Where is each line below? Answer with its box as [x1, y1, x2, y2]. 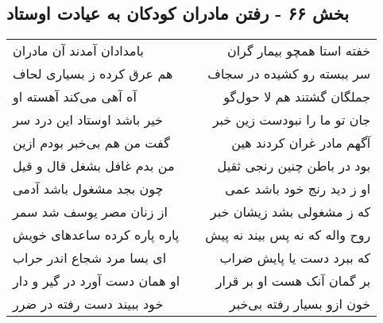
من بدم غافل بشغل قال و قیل [13, 156, 175, 175]
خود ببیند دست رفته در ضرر [13, 294, 164, 313]
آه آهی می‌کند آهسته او [13, 87, 137, 106]
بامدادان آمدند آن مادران [13, 41, 144, 60]
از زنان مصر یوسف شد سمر [13, 202, 168, 221]
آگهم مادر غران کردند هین [231, 133, 371, 152]
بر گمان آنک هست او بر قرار [215, 271, 371, 290]
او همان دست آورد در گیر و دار [13, 271, 180, 290]
